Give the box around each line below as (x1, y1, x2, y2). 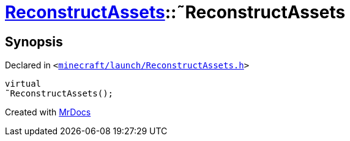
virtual (5, 79, 42, 89)
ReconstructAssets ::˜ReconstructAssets (5, 2, 346, 23)
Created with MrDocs (5, 107, 91, 118)
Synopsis (5, 34, 63, 49)
